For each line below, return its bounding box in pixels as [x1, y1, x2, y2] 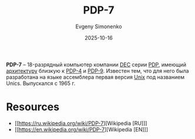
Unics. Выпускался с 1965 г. [6, 80, 76, 87]
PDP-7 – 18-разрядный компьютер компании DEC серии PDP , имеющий [6, 61, 187, 68]
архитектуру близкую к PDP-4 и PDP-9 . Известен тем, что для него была [6, 67, 189, 74]
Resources [6, 100, 60, 114]
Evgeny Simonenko [75, 23, 122, 30]
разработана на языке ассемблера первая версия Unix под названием [6, 73, 185, 80]
